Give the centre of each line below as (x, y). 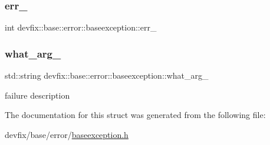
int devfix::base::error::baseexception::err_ (81, 27)
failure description (37, 95)
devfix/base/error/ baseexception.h (67, 134)
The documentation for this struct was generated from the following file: (135, 115)
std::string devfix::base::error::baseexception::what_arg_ (107, 75)
